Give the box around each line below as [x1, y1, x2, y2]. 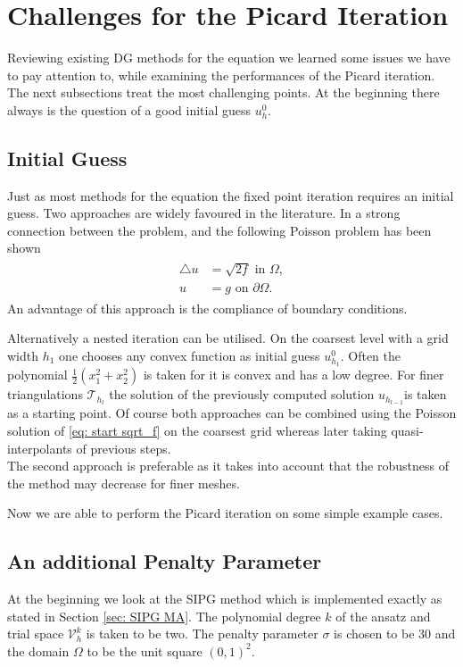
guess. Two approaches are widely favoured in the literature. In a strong [7, 204, 401, 222]
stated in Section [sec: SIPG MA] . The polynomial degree [7, 606, 321, 625]
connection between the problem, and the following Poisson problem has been [7, 221, 432, 239]
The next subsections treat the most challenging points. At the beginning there [7, 83, 440, 102]
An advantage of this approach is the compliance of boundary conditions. [7, 298, 408, 317]
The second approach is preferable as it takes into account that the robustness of [7, 456, 449, 475]
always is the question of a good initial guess [7, 100, 251, 119]
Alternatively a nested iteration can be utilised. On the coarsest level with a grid [7, 329, 449, 347]
